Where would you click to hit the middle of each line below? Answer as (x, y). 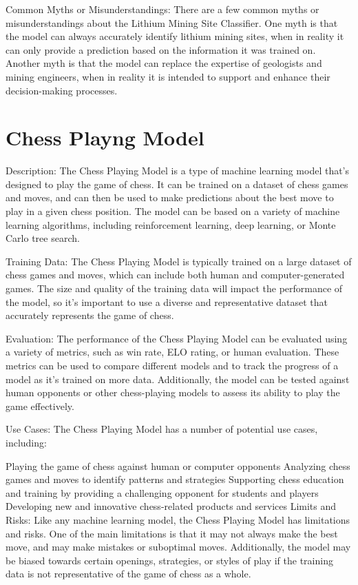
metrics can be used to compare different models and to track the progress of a (172, 365)
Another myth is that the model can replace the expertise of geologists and (164, 63)
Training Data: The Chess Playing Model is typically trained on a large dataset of (179, 261)
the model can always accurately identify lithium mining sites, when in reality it (175, 36)
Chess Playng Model (105, 137)
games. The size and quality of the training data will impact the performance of (174, 288)
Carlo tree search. (43, 238)
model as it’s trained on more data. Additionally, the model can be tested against (178, 379)
